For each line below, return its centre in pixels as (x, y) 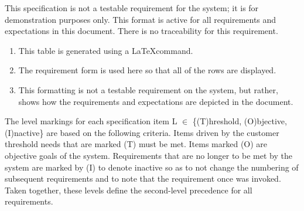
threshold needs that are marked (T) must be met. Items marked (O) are (136, 144)
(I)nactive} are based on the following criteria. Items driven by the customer (142, 132)
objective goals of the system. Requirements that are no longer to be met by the (148, 155)
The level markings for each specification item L (91, 121)
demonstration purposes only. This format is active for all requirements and (141, 19)
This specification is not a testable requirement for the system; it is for (132, 8)
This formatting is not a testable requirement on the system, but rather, (148, 89)
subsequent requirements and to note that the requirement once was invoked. (143, 178)
